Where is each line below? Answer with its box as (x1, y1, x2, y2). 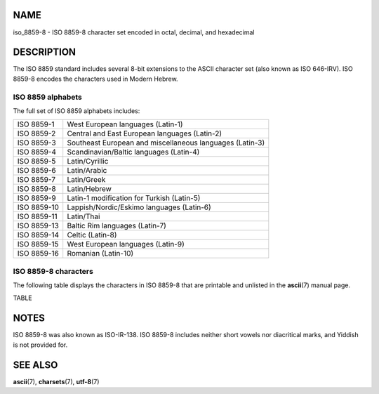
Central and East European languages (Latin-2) (67, 129, 222, 138)
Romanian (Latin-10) (67, 249, 134, 258)
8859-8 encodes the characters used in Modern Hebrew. (13, 74, 178, 83)
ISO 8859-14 (17, 230, 60, 240)
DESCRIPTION (13, 46, 77, 58)
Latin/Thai (67, 211, 100, 221)
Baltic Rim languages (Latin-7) (67, 221, 166, 231)
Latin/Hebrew (67, 184, 112, 194)
